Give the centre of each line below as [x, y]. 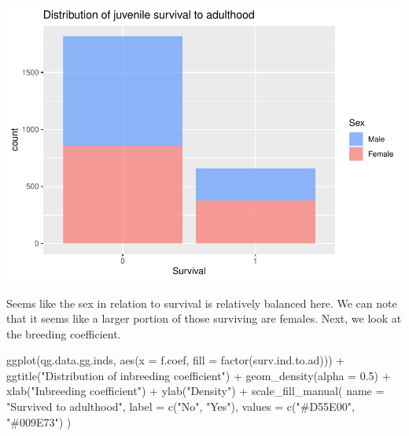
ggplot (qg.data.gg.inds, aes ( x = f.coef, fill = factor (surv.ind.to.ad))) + [176, 360]
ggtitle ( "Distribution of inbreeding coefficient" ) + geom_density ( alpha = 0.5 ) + [199, 375]
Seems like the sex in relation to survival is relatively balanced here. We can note [202, 303]
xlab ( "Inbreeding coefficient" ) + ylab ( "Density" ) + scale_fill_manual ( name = [195, 391]
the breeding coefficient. [64, 333]
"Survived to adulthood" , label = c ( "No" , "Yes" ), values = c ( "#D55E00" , [181, 406]
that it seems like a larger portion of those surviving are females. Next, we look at [204, 318]
